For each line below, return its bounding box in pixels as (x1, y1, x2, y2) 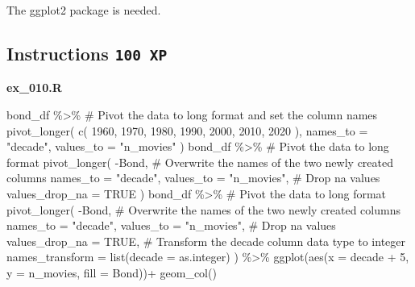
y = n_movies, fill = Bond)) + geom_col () (6, 264, 217, 281)
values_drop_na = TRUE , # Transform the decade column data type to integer (6, 232, 406, 249)
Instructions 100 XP (6, 40, 168, 65)
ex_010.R (6, 79, 62, 96)
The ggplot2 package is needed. (6, 2, 161, 18)
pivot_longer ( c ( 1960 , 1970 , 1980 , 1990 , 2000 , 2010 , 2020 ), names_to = (6, 122, 368, 139)
